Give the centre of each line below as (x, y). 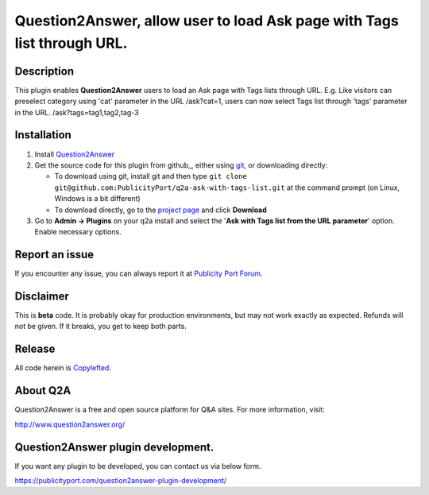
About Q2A (43, 391)
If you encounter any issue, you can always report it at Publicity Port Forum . (139, 273)
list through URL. (71, 43)
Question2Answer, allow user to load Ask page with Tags (207, 21)
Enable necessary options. (78, 232)
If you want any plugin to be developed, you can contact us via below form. (138, 466)
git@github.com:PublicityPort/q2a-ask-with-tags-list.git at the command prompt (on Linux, (227, 188)
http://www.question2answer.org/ (70, 424)
